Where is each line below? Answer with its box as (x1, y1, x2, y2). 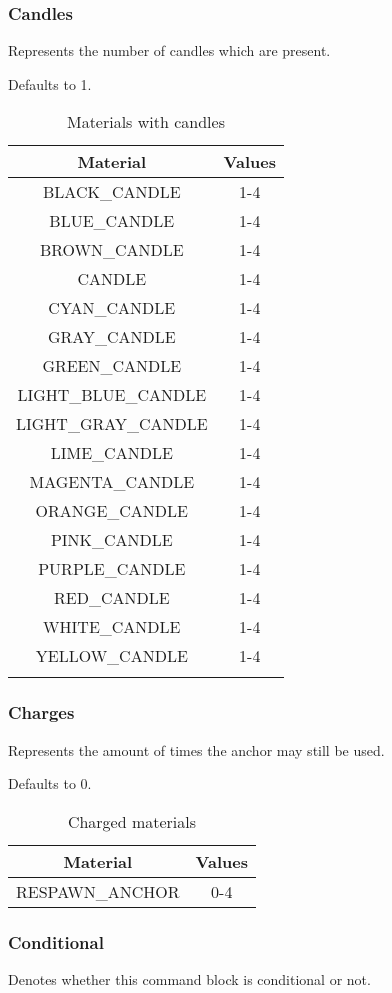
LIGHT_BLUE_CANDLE (17, 383, 207, 407)
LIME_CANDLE (50, 441, 173, 465)
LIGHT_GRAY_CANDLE (16, 412, 208, 436)
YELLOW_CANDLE (35, 644, 188, 668)
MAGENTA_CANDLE (29, 470, 195, 494)
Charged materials (67, 809, 197, 833)
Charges (8, 700, 75, 725)
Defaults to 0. (8, 773, 92, 794)
